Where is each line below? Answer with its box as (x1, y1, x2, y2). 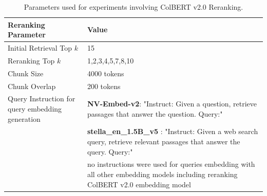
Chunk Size (8, 68, 44, 78)
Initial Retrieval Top (8, 42, 72, 53)
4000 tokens (87, 68, 124, 78)
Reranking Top (8, 55, 55, 66)
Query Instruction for (8, 93, 75, 104)
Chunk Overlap (8, 80, 56, 91)
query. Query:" (87, 146, 133, 157)
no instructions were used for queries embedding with (87, 159, 255, 169)
